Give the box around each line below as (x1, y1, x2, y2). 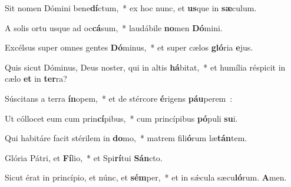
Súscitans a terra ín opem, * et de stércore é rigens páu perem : (5, 92, 233, 104)
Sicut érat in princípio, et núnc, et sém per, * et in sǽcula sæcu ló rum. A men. (5, 171, 287, 183)
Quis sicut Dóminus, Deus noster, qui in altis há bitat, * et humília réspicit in (5, 61, 286, 73)
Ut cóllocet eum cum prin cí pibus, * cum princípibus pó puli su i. (5, 112, 238, 124)
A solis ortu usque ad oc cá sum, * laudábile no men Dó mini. (5, 21, 223, 34)
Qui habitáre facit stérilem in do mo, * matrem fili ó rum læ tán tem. (5, 132, 247, 144)
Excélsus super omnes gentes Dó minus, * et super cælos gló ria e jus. (5, 41, 253, 54)
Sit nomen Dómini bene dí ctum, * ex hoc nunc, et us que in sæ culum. (5, 2, 257, 14)
